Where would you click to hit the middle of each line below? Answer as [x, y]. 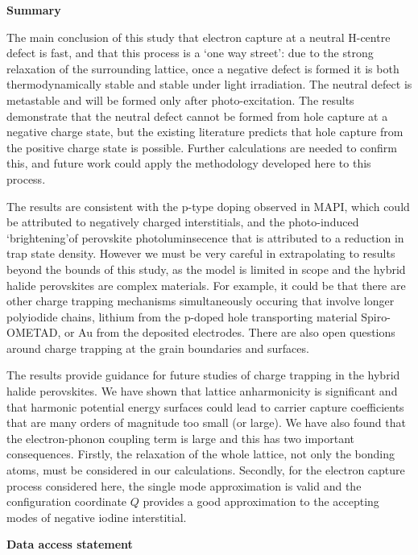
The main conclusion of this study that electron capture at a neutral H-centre [199, 37]
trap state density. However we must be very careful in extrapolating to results [201, 253]
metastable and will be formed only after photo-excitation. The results [180, 99]
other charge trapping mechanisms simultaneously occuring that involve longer [201, 301]
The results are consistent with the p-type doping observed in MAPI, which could [208, 206]
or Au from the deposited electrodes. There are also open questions [230, 332]
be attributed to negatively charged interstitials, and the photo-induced [183, 222]
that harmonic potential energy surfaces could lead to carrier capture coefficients [205, 406]
